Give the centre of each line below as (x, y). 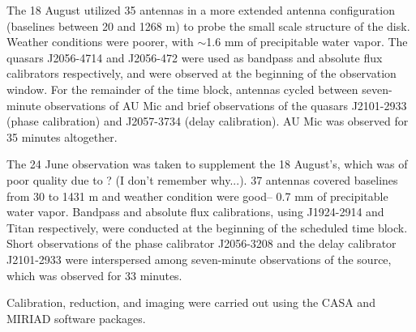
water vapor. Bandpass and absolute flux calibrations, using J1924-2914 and (195, 212)
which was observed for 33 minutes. (94, 275)
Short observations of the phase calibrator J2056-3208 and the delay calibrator (202, 243)
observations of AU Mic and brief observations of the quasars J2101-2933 (226, 105)
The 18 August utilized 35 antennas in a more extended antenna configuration (201, 10)
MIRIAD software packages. (76, 318)
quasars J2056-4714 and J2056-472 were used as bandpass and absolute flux (195, 57)
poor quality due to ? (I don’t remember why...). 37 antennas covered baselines (202, 179)
